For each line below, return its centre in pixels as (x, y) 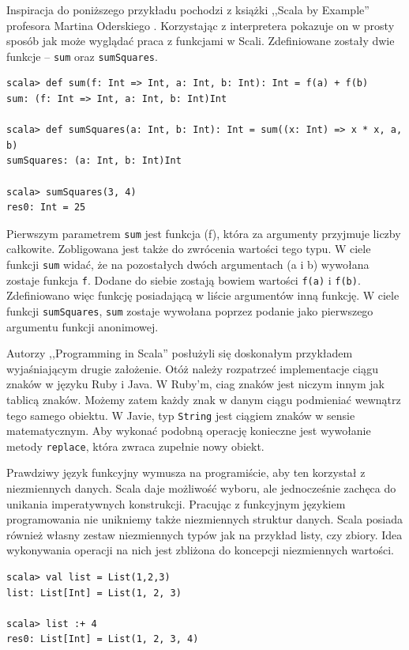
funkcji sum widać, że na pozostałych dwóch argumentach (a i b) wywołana (188, 265)
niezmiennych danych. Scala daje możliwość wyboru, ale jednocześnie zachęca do (201, 488)
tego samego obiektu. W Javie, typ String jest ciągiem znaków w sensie (181, 415)
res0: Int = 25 (46, 208)
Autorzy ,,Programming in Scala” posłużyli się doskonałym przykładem (180, 353)
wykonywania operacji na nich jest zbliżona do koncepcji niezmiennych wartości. (201, 550)
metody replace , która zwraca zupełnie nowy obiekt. (135, 446)
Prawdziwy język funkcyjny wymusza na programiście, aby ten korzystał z (186, 472)
